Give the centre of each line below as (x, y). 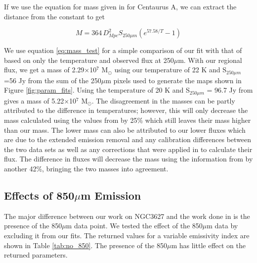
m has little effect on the (208, 245)
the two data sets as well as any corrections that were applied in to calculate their (128, 149)
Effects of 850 (39, 195)
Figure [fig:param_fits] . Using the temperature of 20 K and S (97, 90)
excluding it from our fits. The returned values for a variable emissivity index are (127, 236)
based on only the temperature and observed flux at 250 (89, 60)
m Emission (111, 195)
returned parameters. (36, 255)
